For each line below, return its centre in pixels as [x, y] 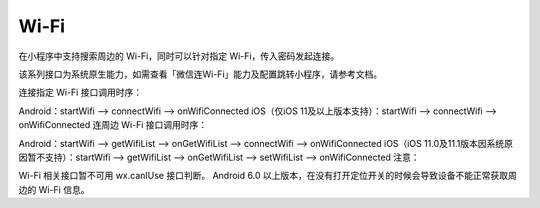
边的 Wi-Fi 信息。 [54, 189]
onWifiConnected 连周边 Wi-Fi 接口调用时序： [113, 125]
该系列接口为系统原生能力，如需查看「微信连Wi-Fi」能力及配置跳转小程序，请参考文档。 [200, 74]
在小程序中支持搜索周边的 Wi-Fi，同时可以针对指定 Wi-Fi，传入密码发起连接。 [179, 56]
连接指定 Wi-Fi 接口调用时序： [80, 92]
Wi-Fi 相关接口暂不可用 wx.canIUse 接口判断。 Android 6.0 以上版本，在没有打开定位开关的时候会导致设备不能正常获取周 [267, 176]
